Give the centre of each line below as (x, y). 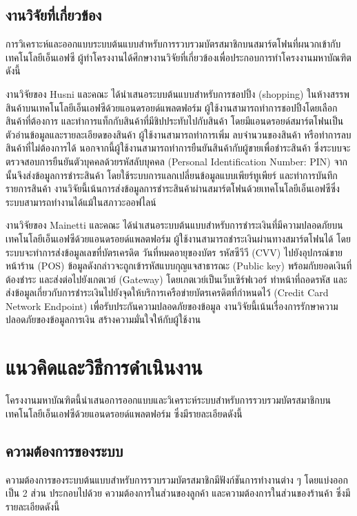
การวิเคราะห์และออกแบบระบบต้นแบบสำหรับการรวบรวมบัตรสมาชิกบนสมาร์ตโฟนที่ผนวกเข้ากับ (173, 44)
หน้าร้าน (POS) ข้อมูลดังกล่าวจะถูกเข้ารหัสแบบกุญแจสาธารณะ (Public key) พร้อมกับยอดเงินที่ (179, 266)
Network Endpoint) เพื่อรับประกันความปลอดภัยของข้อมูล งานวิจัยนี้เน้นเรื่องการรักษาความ (172, 306)
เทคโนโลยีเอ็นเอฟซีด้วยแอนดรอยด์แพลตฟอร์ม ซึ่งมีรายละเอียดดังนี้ (124, 413)
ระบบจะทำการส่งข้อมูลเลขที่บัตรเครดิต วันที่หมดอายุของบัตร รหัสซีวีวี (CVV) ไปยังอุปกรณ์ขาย (174, 252)
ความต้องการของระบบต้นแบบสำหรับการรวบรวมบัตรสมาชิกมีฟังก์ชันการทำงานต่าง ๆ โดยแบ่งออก (177, 479)
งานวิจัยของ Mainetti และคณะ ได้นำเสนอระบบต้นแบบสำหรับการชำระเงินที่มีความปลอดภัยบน (174, 225)
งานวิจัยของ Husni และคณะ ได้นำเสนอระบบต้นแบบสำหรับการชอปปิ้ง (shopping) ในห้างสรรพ (177, 93)
